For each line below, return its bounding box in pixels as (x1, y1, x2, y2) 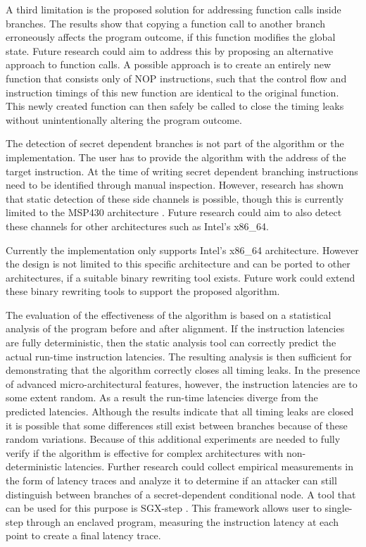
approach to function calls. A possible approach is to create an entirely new (6, 57, 332, 72)
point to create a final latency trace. (6, 528, 161, 543)
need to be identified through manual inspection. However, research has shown (6, 177, 343, 192)
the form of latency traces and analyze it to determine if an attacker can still (6, 473, 337, 487)
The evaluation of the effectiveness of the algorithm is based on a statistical (6, 307, 332, 322)
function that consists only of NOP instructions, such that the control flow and (6, 70, 347, 85)
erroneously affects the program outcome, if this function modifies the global (6, 30, 336, 44)
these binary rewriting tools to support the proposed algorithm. (6, 284, 280, 298)
